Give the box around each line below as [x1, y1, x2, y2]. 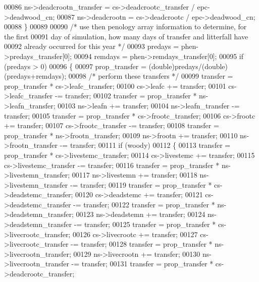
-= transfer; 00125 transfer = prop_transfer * [74, 219, 216, 230]
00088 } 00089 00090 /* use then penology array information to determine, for [4, 21, 247, 32]
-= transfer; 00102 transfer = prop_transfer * [55, 90, 197, 101]
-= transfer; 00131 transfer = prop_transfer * [71, 258, 214, 269]
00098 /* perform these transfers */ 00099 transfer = [68, 71, 233, 81]
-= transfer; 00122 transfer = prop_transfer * [73, 199, 215, 209]
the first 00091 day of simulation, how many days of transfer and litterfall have [4, 31, 248, 41]
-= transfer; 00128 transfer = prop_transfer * [71, 239, 213, 249]
